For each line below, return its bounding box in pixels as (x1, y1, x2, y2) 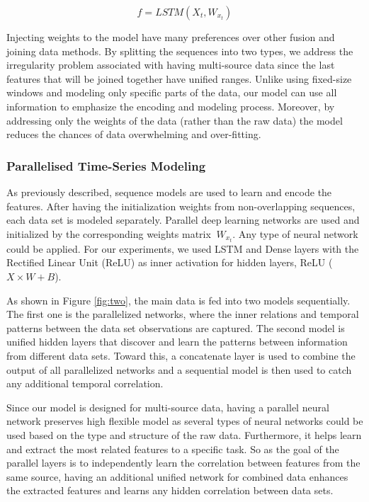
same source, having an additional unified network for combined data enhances (6, 469, 348, 484)
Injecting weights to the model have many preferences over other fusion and (6, 30, 335, 44)
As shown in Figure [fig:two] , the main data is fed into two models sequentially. (6, 292, 351, 307)
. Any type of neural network (232, 226, 358, 241)
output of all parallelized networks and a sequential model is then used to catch (6, 362, 352, 377)
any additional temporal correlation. (6, 376, 164, 391)
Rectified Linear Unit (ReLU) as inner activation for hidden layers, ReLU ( (6, 255, 333, 270)
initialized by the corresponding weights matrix (6, 226, 211, 241)
